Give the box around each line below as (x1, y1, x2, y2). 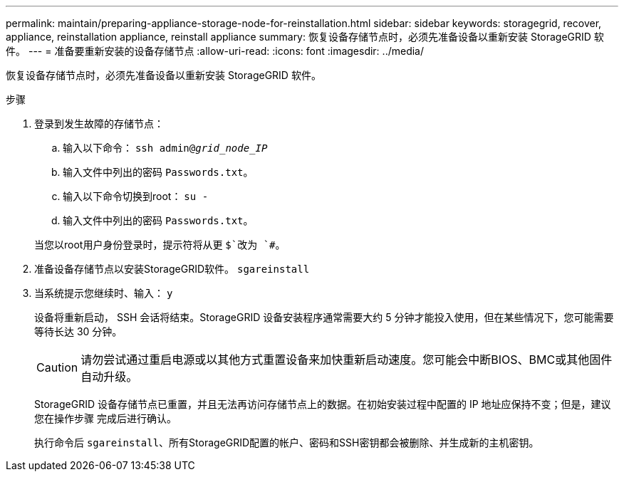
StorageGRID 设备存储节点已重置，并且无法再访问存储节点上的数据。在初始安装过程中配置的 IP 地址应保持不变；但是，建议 (34, 398, 611, 410)
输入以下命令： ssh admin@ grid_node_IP (63, 142, 268, 154)
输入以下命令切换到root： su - (63, 190, 209, 202)
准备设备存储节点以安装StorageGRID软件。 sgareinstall (34, 263, 310, 275)
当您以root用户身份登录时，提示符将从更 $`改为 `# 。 (34, 238, 286, 251)
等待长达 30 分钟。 (34, 325, 123, 337)
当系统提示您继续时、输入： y (34, 287, 173, 299)
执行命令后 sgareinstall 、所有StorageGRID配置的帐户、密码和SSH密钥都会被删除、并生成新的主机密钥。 (34, 436, 539, 449)
